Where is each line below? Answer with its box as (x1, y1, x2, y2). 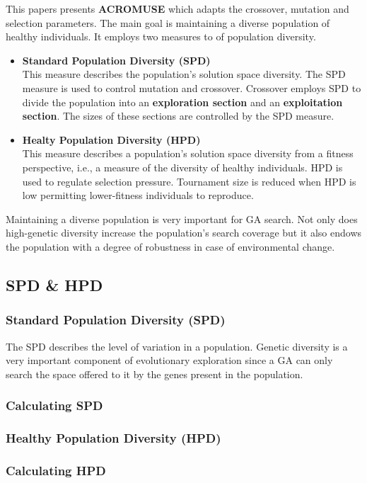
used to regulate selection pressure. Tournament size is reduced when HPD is (22, 174, 356, 188)
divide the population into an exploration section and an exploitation (22, 94, 343, 109)
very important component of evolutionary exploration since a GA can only (6, 353, 333, 368)
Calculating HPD (6, 461, 106, 479)
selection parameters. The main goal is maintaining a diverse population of (6, 15, 330, 30)
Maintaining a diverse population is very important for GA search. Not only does (6, 211, 358, 226)
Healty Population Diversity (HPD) (22, 132, 201, 147)
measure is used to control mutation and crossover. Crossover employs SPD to (22, 80, 361, 95)
